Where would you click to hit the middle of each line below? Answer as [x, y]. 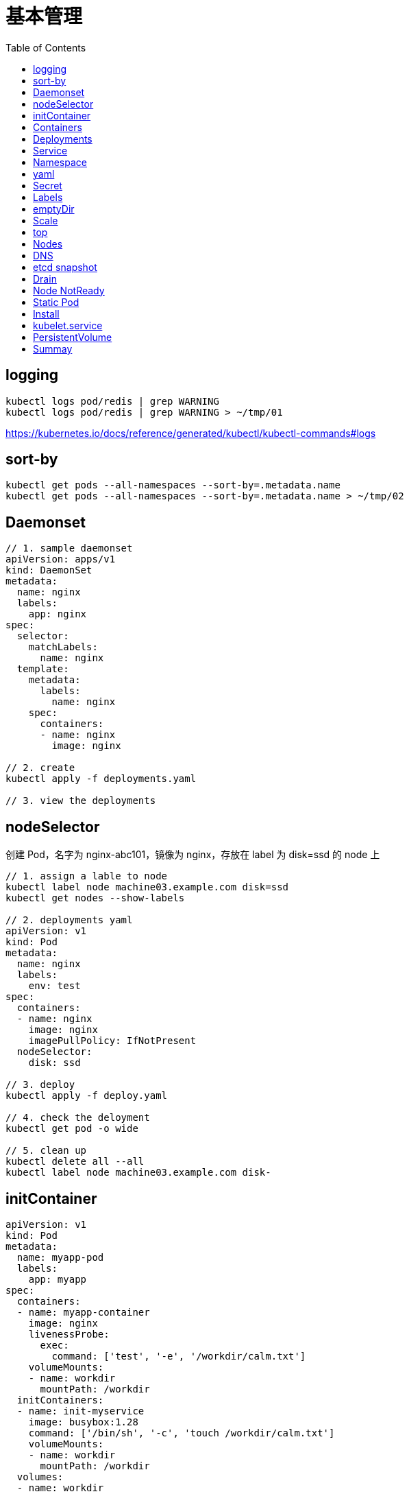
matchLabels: [63, 647]
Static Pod [56, 302]
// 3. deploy [40, 1085]
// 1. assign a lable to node [87, 876]
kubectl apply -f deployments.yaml [101, 779]
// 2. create [40, 768]
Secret [48, 185]
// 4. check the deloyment [78, 1118]
